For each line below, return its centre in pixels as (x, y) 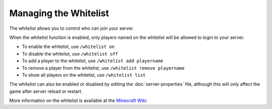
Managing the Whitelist (59, 13)
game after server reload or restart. (46, 91)
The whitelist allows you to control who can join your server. (72, 28)
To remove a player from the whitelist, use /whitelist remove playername (103, 68)
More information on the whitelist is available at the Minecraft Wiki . (79, 100)
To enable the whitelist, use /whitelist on (68, 47)
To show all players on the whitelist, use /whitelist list (84, 75)
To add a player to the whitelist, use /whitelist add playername (93, 61)
